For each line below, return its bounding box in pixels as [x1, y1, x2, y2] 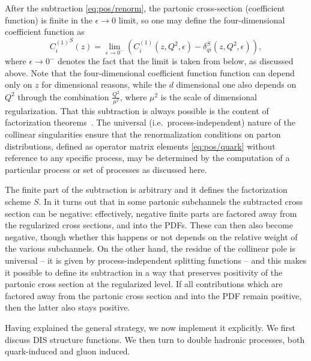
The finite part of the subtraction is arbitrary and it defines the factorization [5, 183, 288, 196]
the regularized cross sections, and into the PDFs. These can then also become [5, 219, 293, 231]
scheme [5, 195, 31, 208]
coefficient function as [5, 25, 85, 38]
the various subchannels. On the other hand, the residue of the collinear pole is [5, 242, 295, 255]
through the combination [17, 90, 109, 103]
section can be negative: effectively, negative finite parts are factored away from [5, 207, 297, 219]
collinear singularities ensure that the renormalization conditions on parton [5, 128, 281, 141]
